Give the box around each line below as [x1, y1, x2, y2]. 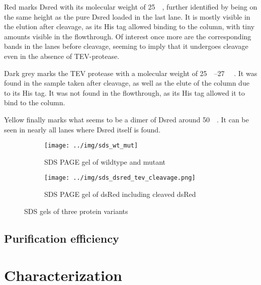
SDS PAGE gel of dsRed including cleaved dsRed [44, 189, 196, 199]
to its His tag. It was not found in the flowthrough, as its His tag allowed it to [4, 87, 245, 98]
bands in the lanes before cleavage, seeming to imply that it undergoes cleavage [4, 41, 248, 51]
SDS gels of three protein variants [24, 205, 128, 216]
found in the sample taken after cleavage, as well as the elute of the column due [4, 78, 249, 88]
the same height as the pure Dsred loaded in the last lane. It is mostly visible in [4, 11, 250, 22]
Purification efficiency [4, 230, 119, 246]
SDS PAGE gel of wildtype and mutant [44, 156, 166, 167]
